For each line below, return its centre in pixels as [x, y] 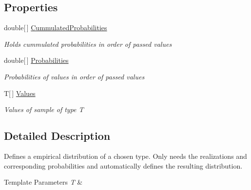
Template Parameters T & [43, 182]
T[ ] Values [20, 93]
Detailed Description [57, 136]
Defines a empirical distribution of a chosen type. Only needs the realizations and [125, 156]
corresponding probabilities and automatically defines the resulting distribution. [123, 165]
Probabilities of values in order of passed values [74, 76]
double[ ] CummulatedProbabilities [56, 28]
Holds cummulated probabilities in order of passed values [88, 44]
